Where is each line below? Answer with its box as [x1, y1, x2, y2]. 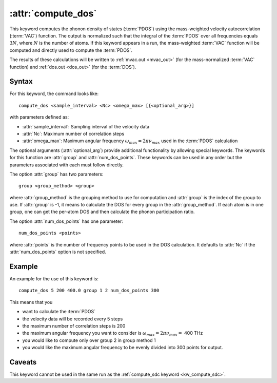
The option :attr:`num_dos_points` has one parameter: [9, 218, 123, 224]
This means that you [9, 299, 53, 305]
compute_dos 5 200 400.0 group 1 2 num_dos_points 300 [18, 288, 160, 294]
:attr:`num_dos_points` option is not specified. [9, 249, 106, 255]
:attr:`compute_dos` [9, 8, 97, 19]
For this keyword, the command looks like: [9, 90, 99, 97]
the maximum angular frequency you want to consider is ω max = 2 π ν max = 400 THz [22, 330, 203, 337]
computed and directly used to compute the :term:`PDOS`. [9, 47, 133, 53]
